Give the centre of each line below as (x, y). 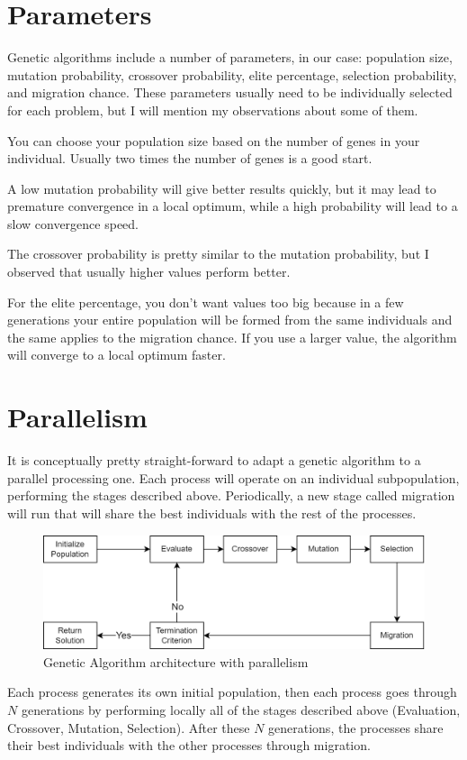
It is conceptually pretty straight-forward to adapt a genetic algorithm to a (214, 460)
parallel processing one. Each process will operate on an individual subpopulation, (233, 477)
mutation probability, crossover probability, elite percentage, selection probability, (232, 74)
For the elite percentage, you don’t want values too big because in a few (206, 302)
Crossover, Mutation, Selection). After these (129, 727)
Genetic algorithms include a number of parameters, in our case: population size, (230, 57)
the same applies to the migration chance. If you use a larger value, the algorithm (232, 337)
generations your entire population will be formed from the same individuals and (230, 320)
